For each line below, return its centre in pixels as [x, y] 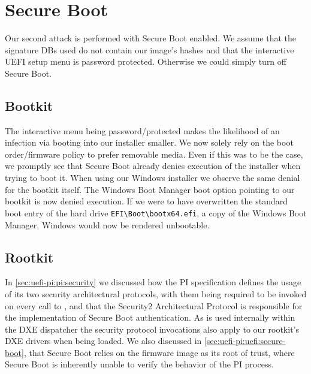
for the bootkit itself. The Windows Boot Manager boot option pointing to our [150, 189]
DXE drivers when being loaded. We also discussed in [103, 341]
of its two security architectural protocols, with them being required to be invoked [156, 293]
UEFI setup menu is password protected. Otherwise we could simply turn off [146, 61]
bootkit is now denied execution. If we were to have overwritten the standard [147, 201]
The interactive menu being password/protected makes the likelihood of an [142, 130]
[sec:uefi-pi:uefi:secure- [245, 341]
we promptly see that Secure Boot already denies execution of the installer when [153, 166]
